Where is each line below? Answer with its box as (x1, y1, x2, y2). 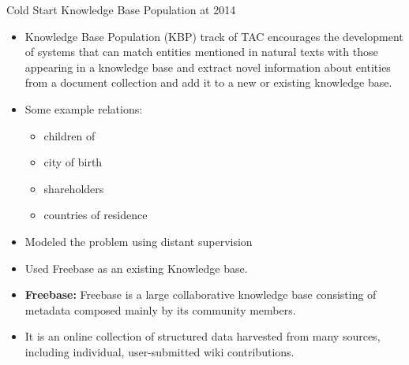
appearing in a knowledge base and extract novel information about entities (24, 58, 391, 75)
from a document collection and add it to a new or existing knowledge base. (24, 74, 392, 91)
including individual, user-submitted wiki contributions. (24, 343, 295, 359)
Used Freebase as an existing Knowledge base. (24, 259, 248, 276)
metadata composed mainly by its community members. (24, 301, 296, 318)
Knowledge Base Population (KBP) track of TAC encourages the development (24, 28, 403, 44)
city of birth (43, 154, 103, 170)
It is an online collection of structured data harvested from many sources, (24, 328, 381, 345)
